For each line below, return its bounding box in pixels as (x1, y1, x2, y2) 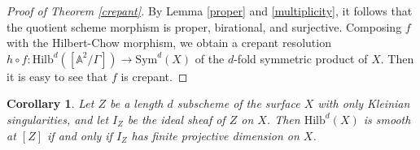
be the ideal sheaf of (127, 110, 225, 127)
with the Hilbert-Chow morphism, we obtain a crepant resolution (7, 34, 331, 51)
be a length (109, 95, 164, 112)
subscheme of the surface (177, 95, 300, 112)
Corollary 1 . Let (7, 95, 94, 112)
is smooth (363, 110, 411, 127)
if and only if (47, 126, 112, 144)
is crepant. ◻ (120, 67, 188, 84)
